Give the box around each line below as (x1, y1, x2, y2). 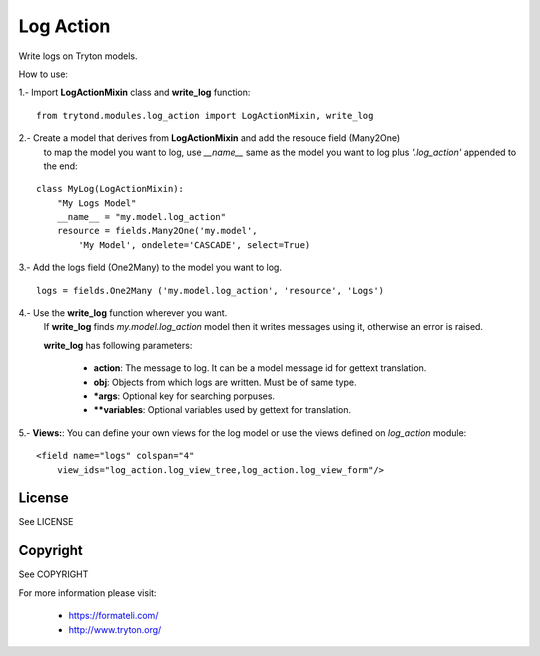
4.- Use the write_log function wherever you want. (18, 307, 228, 319)
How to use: (18, 68, 69, 80)
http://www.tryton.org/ (68, 623, 162, 635)
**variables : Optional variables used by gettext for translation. (93, 404, 352, 416)
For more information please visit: (18, 586, 157, 599)
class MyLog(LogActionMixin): (36, 183, 185, 195)
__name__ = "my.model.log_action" (56, 211, 227, 223)
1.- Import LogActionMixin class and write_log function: (18, 86, 251, 99)
